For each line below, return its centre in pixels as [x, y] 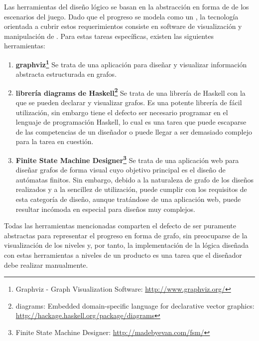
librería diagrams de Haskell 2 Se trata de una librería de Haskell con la [130, 92]
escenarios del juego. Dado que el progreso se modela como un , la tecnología [121, 16]
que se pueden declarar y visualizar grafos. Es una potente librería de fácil [129, 102]
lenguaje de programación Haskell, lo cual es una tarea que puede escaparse [131, 122]
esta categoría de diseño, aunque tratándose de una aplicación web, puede [128, 199]
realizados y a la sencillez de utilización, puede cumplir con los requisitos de [131, 189]
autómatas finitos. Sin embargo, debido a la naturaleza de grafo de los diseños [135, 179]
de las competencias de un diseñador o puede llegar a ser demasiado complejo [134, 131]
